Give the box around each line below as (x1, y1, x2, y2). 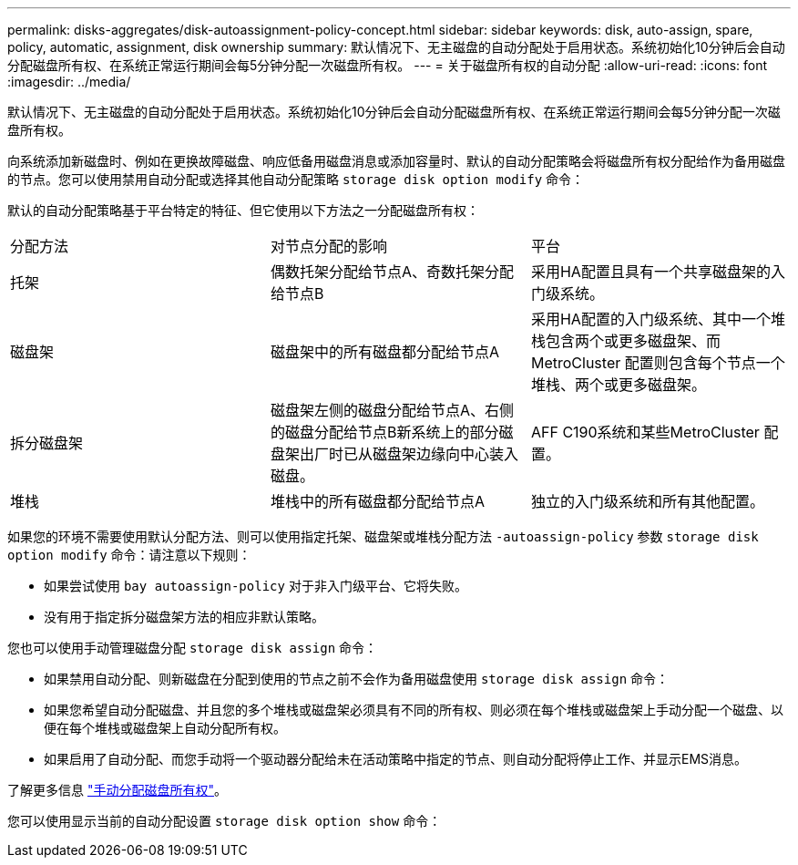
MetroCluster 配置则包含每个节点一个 (530, 354, 785, 372)
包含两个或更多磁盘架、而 (545, 332, 721, 350)
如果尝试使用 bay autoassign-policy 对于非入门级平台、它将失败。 (44, 578, 467, 593)
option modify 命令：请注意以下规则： (7, 547, 251, 562)
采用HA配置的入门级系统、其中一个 (530, 310, 771, 328)
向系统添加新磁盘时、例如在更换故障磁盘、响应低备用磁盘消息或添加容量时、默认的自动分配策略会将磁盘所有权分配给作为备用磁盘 (7, 153, 785, 169)
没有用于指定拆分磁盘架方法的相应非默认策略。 (44, 609, 324, 624)
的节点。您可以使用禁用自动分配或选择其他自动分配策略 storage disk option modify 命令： (7, 171, 585, 187)
